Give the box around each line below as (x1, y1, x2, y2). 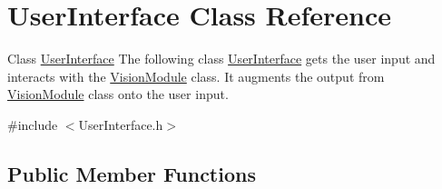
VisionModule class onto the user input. (7, 85, 229, 104)
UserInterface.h (78, 114, 163, 134)
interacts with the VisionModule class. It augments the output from (7, 66, 385, 85)
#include (7, 114, 58, 134)
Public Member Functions (7, 159, 256, 187)
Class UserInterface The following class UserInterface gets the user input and (7, 49, 436, 68)
